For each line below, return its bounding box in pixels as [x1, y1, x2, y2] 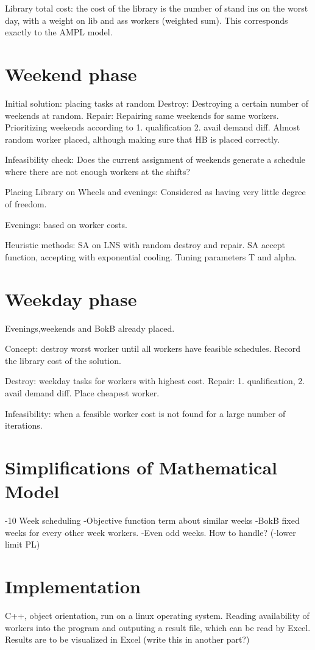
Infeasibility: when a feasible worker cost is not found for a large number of [5, 407, 286, 420]
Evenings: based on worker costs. [5, 218, 127, 230]
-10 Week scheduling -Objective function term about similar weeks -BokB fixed [5, 514, 300, 527]
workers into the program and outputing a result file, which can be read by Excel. [5, 621, 311, 634]
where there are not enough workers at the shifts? [5, 165, 191, 177]
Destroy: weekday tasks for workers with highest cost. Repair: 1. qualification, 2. [5, 374, 305, 387]
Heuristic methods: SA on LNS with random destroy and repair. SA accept [5, 238, 285, 251]
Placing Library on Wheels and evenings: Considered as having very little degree [5, 185, 306, 198]
